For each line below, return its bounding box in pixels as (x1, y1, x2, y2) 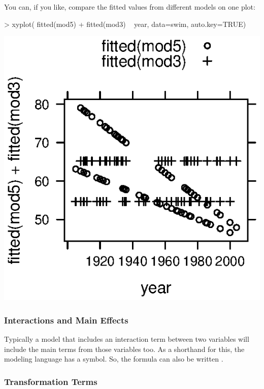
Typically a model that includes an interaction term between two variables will (4, 333, 249, 344)
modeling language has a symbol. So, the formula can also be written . (4, 353, 223, 364)
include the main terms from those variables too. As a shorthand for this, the (4, 343, 245, 354)
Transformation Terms (4, 375, 97, 387)
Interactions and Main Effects (4, 313, 128, 326)
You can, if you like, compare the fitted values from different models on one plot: (4, 2, 255, 12)
